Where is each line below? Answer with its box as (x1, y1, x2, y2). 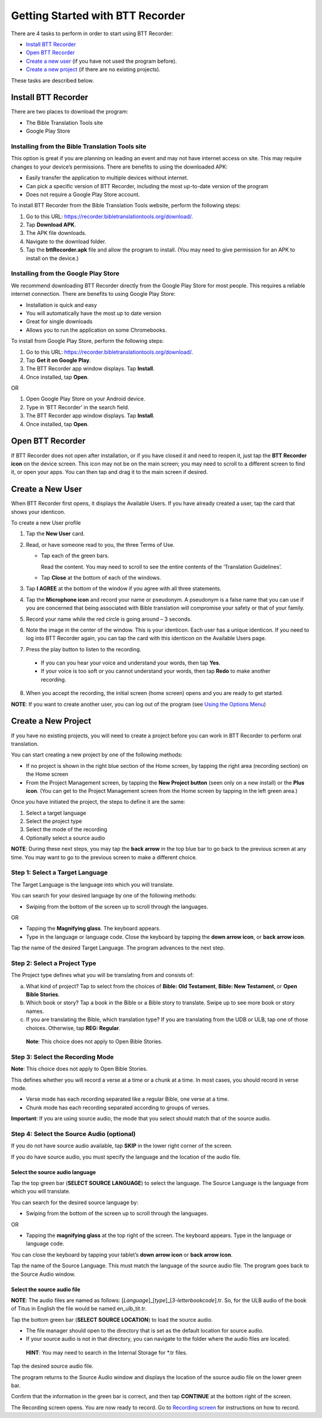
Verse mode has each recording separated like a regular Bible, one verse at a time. (26, 1095, 229, 1102)
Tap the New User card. (26, 530, 85, 537)
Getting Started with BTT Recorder (11, 9, 185, 22)
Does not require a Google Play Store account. (26, 191, 140, 198)
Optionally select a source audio (26, 834, 106, 841)
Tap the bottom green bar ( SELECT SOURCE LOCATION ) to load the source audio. (11, 1316, 213, 1323)
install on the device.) (26, 255, 79, 262)
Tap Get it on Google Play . (26, 356, 91, 364)
